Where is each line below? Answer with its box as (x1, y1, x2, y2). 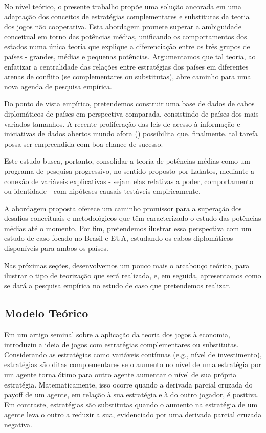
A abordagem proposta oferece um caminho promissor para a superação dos (4, 202, 242, 213)
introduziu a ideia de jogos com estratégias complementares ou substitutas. (4, 339, 239, 350)
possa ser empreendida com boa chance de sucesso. (4, 138, 163, 149)
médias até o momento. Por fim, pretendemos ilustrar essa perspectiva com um (4, 222, 252, 233)
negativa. (4, 419, 32, 429)
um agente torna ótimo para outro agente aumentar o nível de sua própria (4, 369, 237, 380)
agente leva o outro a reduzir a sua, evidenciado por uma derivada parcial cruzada (4, 409, 262, 420)
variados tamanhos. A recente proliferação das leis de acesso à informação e (4, 118, 240, 129)
